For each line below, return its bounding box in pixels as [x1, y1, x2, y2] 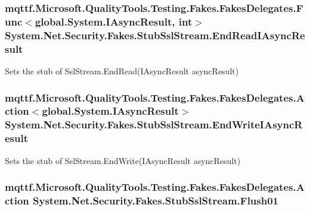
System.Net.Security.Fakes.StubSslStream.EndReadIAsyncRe [5, 27, 305, 42]
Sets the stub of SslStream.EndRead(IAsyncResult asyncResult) [5, 64, 239, 77]
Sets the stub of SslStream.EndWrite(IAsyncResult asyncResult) [5, 154, 241, 166]
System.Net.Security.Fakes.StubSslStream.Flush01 [33, 193, 279, 207]
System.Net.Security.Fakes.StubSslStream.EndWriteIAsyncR [5, 117, 303, 132]
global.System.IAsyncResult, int [35, 14, 193, 29]
